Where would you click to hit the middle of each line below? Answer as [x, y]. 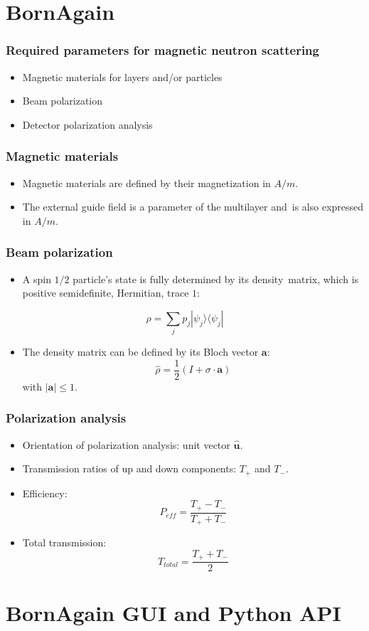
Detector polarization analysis [87, 124]
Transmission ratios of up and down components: [129, 468]
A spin [37, 279]
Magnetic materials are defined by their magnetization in [146, 182]
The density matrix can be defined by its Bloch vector [140, 352]
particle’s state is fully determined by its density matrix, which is [216, 279]
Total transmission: [64, 542]
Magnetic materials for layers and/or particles [122, 76]
